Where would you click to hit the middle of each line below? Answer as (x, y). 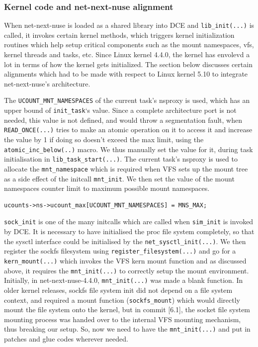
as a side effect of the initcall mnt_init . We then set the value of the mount (119, 178)
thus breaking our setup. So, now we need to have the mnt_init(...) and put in (127, 329)
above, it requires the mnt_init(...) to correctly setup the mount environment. (127, 270)
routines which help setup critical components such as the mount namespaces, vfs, (129, 44)
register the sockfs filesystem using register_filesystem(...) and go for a (120, 251)
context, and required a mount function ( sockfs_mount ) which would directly (122, 300)
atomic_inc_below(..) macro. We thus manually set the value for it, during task (129, 149)
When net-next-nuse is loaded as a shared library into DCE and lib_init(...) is (129, 25)
